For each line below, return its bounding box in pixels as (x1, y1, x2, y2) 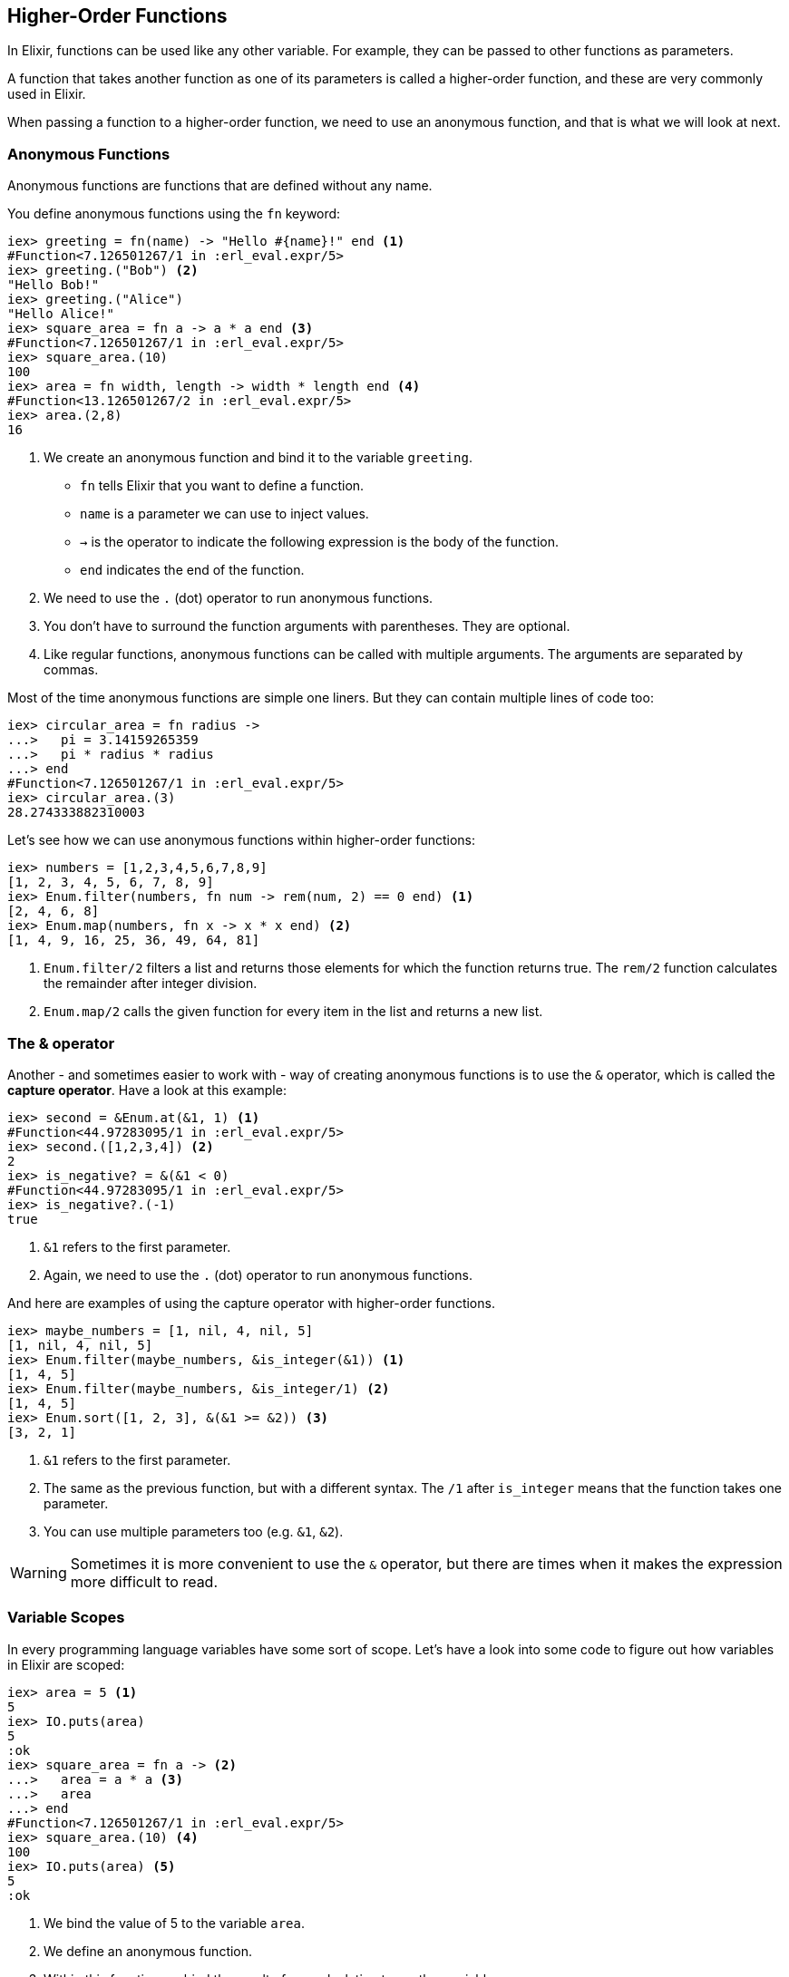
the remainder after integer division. (44, 975, 258, 992)
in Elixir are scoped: (7, 1656, 125, 1672)
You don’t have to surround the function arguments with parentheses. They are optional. (44, 618, 570, 635)
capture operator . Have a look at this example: (7, 1081, 287, 1098)
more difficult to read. (70, 1572, 219, 1591)
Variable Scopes (7, 1608, 125, 1627)
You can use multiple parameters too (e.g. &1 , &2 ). (44, 1523, 344, 1539)
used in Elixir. (7, 86, 86, 102)
